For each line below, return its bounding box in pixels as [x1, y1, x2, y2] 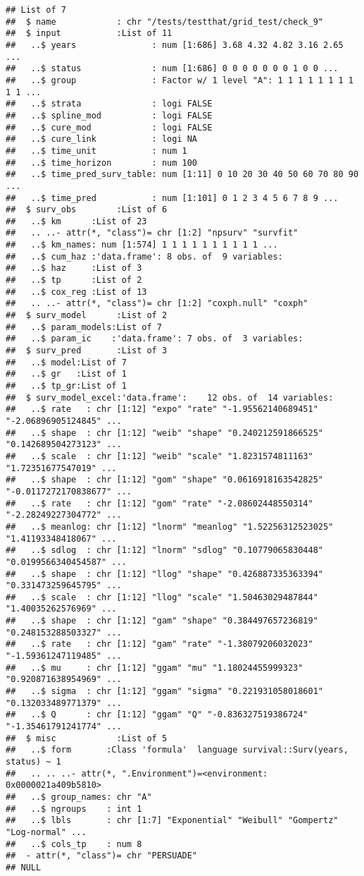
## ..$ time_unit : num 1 [6, 145, 187, 156]
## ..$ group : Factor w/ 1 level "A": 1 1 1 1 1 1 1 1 [6, 75, 353, 85]
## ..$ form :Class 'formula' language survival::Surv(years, [6, 745, 349, 755]
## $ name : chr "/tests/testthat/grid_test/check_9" [6, 16, 324, 27]
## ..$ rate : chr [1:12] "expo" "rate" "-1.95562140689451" [6, 404, 318, 415]
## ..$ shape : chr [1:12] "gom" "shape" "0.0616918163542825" [6, 475, 324, 485]
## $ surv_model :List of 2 [6, 310, 168, 321]
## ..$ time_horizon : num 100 [6, 157, 198, 168]
